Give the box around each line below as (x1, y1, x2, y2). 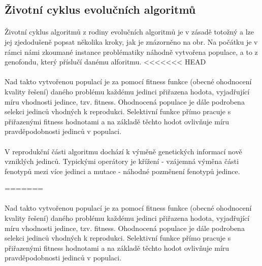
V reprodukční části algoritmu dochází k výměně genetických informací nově (5, 146, 242, 156)
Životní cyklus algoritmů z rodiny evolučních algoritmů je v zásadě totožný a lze (5, 26, 254, 37)
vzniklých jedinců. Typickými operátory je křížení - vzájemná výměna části (5, 156, 239, 167)
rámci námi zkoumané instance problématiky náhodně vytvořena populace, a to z (5, 46, 258, 57)
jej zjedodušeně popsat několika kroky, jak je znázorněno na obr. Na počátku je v (5, 36, 258, 47)
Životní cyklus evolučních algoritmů (5, 2, 196, 17)
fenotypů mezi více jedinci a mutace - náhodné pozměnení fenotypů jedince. (5, 165, 240, 176)
